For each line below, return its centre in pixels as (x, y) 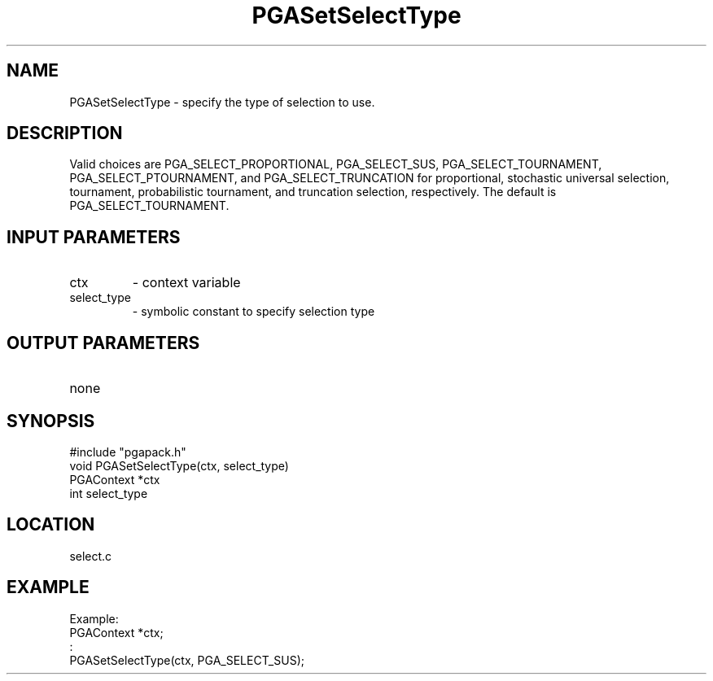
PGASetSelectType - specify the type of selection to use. (222, 102)
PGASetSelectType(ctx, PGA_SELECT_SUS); (187, 660)
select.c (91, 556)
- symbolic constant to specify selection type (254, 312)
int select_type (109, 493)
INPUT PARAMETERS (94, 237)
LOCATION (51, 525)
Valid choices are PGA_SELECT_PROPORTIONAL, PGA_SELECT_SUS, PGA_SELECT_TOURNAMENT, (336, 164)
